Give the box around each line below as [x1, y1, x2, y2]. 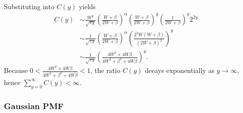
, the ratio [90, 65, 120, 75]
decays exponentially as [145, 65, 214, 75]
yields [79, 1, 96, 11]
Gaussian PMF [4, 99, 64, 112]
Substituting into [4, 1, 54, 11]
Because [4, 65, 28, 75]
